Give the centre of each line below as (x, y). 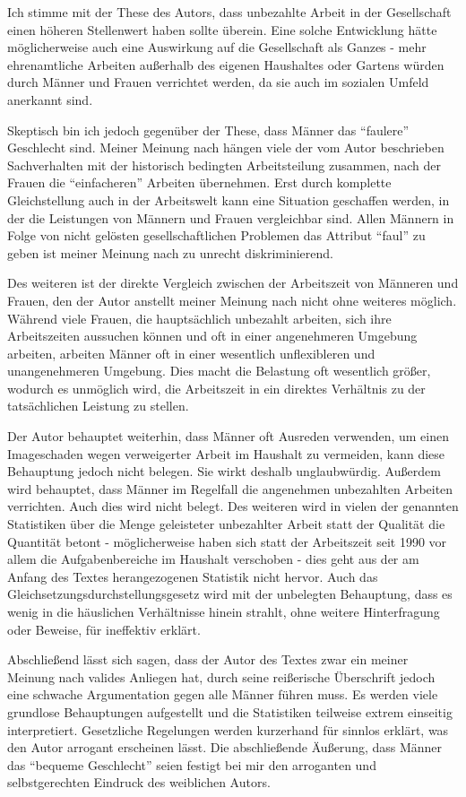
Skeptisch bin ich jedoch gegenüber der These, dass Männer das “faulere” (208, 130)
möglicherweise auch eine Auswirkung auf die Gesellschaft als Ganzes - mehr (217, 47)
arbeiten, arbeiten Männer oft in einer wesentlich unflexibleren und (191, 353)
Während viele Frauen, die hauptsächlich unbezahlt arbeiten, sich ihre (199, 318)
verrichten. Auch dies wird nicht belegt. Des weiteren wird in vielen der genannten (233, 506)
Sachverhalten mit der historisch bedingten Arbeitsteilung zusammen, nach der (224, 165)
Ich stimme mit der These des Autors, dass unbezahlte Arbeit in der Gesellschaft (229, 12)
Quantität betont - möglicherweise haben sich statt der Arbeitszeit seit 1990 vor (227, 541)
